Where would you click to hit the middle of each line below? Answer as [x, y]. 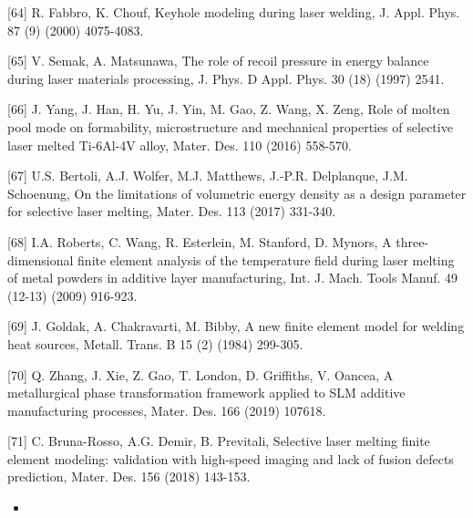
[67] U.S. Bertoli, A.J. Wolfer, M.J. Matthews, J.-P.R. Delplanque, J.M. [208, 176]
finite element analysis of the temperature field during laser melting [266, 259]
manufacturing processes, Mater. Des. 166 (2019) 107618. [167, 410]
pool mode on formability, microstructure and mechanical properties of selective [230, 126]
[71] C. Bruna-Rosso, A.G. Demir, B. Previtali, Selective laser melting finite [219, 441]
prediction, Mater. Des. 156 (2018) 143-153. [129, 477]
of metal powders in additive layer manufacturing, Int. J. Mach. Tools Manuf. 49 [233, 278]
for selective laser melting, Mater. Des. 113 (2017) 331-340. [172, 211]
